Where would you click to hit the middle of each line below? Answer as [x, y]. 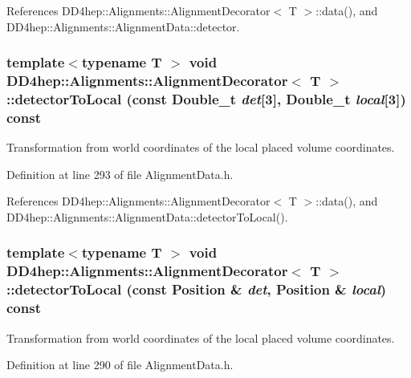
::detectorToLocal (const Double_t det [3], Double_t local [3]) [206, 98]
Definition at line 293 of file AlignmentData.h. [120, 174]
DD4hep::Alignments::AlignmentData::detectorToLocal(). [147, 216]
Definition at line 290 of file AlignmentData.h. [120, 365]
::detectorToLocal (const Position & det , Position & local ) [197, 289]
